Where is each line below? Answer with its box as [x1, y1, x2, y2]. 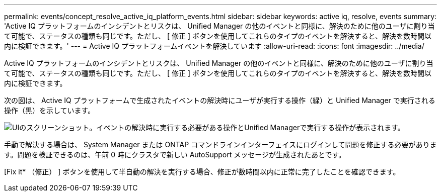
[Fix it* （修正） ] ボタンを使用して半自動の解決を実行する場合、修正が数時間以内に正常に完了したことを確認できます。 [4, 167, 400, 176]
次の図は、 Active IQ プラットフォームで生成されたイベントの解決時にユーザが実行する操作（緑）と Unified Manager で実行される [4, 96, 435, 105]
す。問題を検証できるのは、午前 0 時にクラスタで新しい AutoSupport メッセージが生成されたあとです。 [4, 150, 346, 159]
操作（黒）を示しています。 [4, 106, 95, 115]
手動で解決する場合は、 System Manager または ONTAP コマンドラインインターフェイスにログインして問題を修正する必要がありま [4, 140, 437, 149]
